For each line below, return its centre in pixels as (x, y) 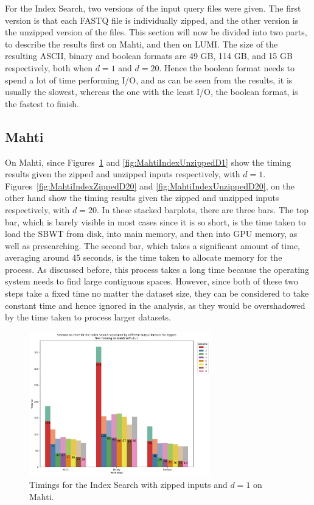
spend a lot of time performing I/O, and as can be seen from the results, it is (149, 79)
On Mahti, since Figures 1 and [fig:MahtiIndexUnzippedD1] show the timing (148, 162)
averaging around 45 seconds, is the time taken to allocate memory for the (144, 257)
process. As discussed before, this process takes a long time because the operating (157, 269)
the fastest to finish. (42, 103)
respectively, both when (49, 67)
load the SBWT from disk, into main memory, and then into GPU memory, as (151, 234)
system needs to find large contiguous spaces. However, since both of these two (152, 281)
